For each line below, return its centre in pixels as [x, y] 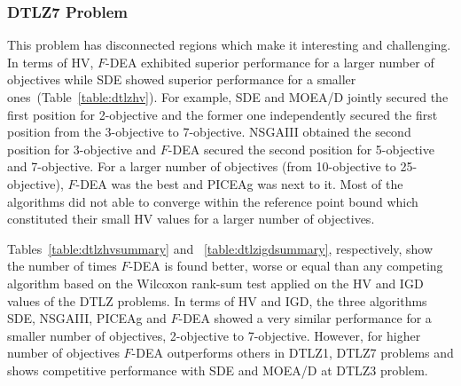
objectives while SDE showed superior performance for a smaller [182, 79]
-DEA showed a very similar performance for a [305, 318]
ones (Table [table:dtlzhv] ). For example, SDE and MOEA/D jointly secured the [228, 97]
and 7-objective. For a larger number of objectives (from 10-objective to [202, 166]
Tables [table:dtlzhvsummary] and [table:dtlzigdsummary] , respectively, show [220, 248]
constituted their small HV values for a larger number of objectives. [191, 219]
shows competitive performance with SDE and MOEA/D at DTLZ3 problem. [218, 370]
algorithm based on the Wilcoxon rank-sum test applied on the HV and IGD [215, 283]
